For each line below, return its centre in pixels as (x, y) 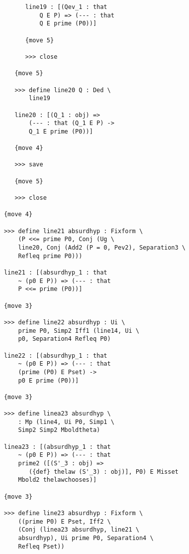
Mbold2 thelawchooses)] (57, 480)
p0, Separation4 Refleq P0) (64, 339)
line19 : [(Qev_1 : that (66, 7)
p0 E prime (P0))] (48, 380)
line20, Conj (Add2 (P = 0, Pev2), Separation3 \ (102, 248)
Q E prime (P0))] (68, 24)
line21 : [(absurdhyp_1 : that (55, 273)
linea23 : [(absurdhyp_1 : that (57, 447)
